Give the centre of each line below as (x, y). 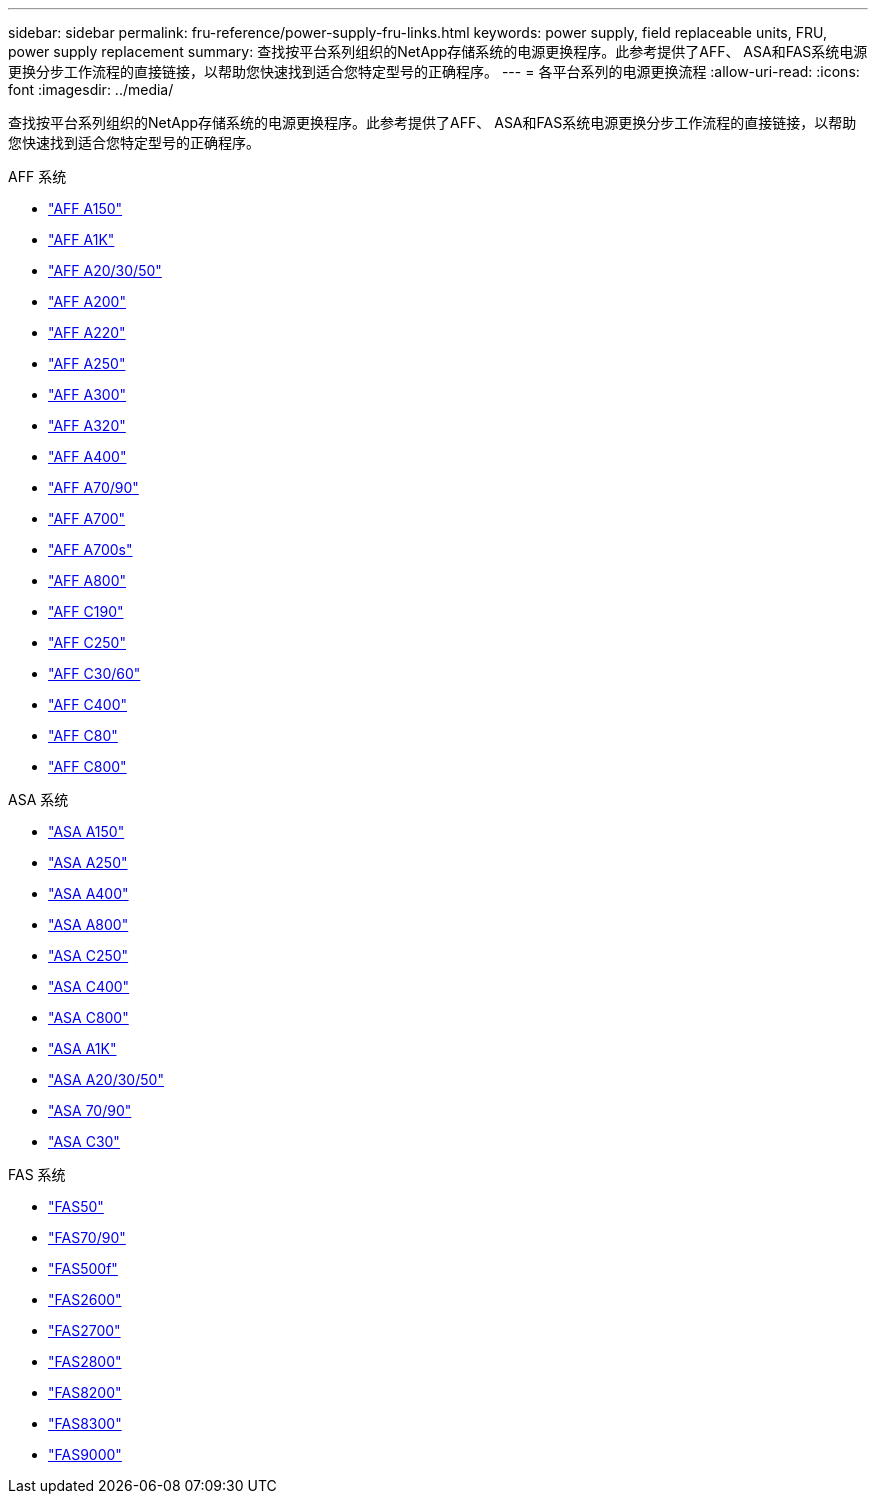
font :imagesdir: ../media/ (91, 89)
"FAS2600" (85, 1299)
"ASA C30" (84, 1141)
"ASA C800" (88, 1017)
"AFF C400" (87, 704)
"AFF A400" (87, 456)
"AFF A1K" (81, 239)
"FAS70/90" (87, 1237)
